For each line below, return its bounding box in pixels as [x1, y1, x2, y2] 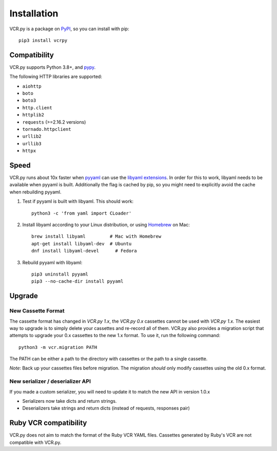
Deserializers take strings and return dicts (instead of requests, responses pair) [22, 405, 190, 411]
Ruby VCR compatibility [9, 419, 87, 427]
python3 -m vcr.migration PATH [18, 344, 97, 350]
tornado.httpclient [22, 126, 71, 132]
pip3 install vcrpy [18, 37, 68, 43]
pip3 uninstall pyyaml [31, 271, 89, 277]
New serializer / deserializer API [9, 378, 91, 385]
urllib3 [22, 141, 42, 146]
